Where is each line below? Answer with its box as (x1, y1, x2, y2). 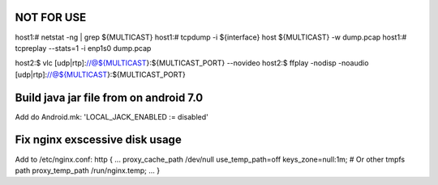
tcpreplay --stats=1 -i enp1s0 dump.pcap (15, 43, 152, 53)
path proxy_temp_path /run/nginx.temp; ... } (15, 166, 161, 175)
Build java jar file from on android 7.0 (15, 90, 204, 104)
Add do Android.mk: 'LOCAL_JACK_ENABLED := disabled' (15, 111, 208, 121)
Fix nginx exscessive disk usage (15, 133, 182, 147)
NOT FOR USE (15, 11, 87, 24)
